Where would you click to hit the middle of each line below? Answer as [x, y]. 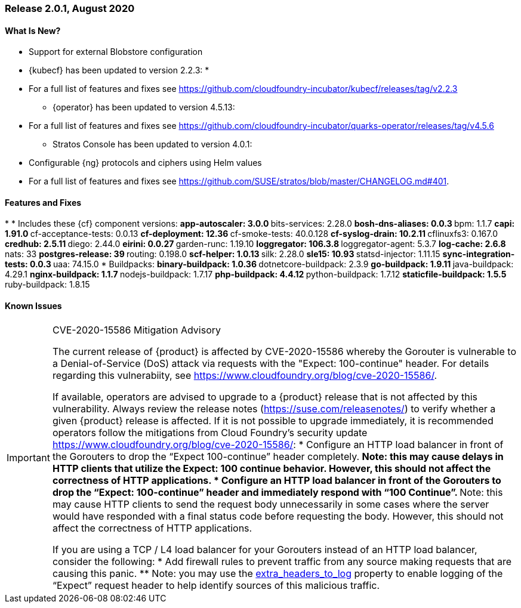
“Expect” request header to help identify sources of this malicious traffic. [216, 585]
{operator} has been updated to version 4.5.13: [144, 107]
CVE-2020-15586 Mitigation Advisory [136, 330]
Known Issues [33, 306]
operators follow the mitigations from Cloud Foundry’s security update [210, 432]
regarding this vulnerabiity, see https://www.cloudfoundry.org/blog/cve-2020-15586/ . [245, 375]
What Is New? [33, 30]
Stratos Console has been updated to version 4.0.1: [152, 144]
